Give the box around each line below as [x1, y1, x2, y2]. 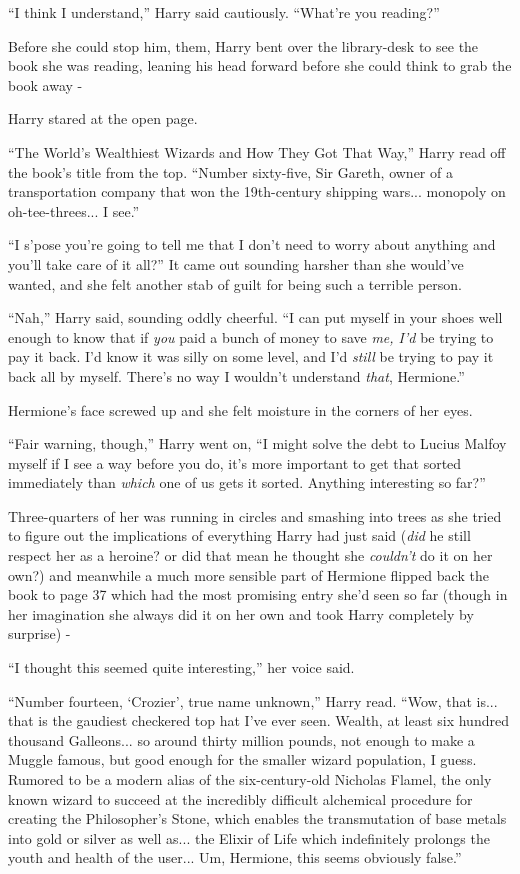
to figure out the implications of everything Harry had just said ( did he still [8, 525, 471, 546]
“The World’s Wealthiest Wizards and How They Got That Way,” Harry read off [8, 141, 506, 162]
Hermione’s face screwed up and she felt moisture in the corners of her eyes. [8, 399, 473, 420]
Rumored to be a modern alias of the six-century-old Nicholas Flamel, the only [8, 769, 492, 789]
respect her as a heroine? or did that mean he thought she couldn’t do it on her [8, 545, 493, 566]
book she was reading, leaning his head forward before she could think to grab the [8, 55, 512, 76]
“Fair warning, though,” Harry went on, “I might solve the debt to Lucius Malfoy [8, 433, 507, 454]
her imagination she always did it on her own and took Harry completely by [8, 603, 474, 624]
